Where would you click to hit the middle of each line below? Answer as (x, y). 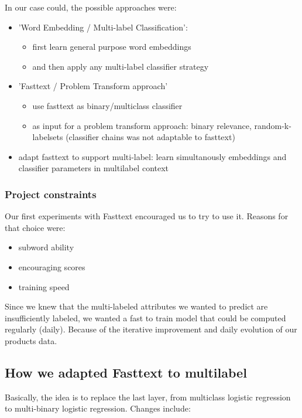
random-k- (273, 125)
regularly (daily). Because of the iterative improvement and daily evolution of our (151, 329)
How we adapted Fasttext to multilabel (126, 372)
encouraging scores (52, 266)
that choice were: (35, 227)
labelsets (48, 137)
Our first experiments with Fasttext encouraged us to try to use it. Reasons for (147, 216)
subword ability (46, 247)
